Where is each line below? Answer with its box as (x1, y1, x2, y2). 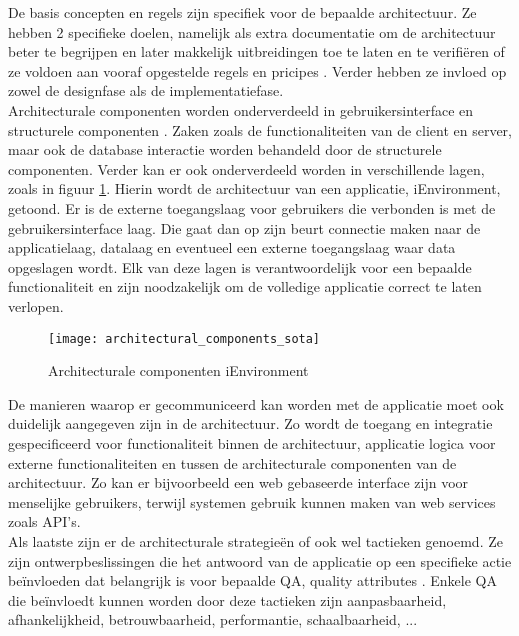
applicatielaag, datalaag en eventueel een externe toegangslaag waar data (8, 237, 456, 258)
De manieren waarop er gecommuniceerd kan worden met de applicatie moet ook (8, 393, 504, 414)
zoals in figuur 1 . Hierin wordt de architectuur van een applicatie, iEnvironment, (8, 178, 501, 199)
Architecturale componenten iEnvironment (48, 360, 309, 381)
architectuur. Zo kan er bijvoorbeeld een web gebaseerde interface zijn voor (8, 472, 469, 493)
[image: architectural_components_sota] (48, 331, 321, 346)
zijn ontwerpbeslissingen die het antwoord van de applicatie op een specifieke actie (8, 550, 512, 571)
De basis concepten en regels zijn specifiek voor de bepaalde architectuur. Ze (8, 2, 477, 22)
